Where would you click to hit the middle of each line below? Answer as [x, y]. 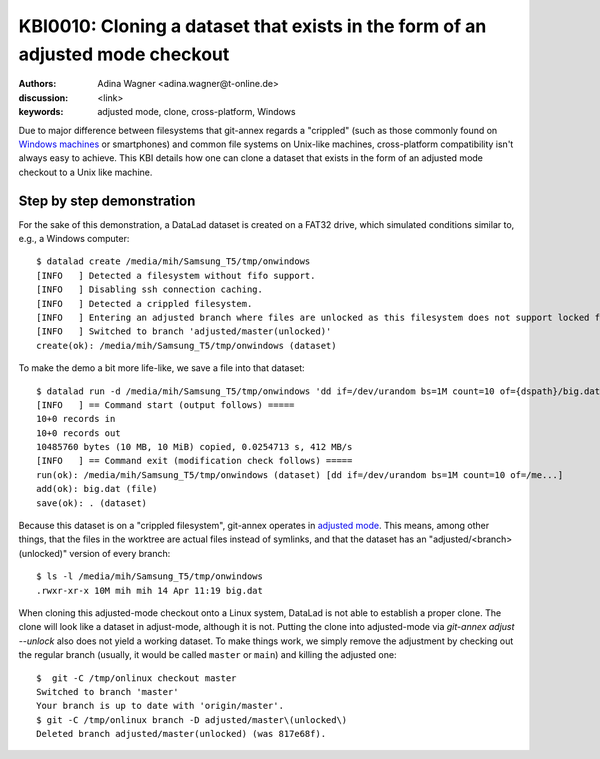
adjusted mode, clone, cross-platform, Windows [196, 112]
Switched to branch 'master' [107, 691]
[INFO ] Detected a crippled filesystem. [144, 303]
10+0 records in [76, 419]
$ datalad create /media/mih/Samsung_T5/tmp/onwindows [173, 261]
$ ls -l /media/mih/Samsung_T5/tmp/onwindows [150, 576]
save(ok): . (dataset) [92, 503]
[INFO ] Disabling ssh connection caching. [150, 289]
